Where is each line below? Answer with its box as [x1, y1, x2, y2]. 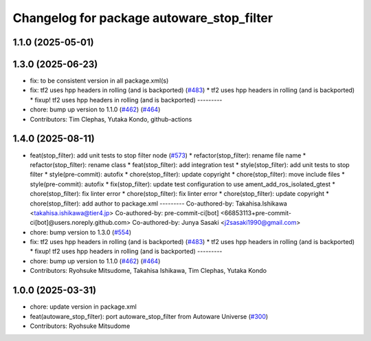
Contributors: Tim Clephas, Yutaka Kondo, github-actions [30, 115, 192, 123]
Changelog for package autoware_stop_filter [12, 10, 273, 25]
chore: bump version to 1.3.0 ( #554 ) [30, 228, 132, 236]
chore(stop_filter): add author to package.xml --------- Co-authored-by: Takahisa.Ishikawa [30, 199, 288, 208]
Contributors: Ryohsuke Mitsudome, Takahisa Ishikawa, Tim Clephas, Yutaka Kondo [30, 267, 267, 275]
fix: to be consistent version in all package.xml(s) [30, 76, 169, 85]
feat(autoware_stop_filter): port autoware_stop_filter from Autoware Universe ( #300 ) [30, 312, 269, 320]
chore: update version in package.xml [30, 302, 137, 311]
